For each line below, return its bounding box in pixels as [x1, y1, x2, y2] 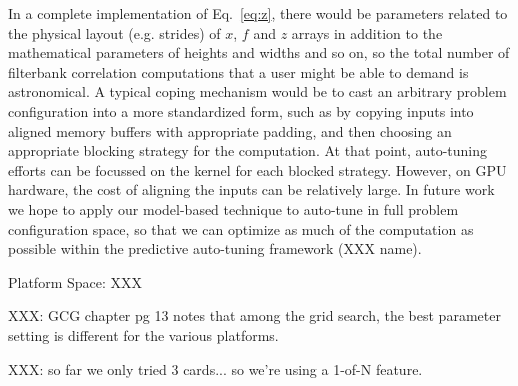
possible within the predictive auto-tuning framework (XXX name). [8, 238, 422, 259]
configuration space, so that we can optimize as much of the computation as [8, 218, 474, 239]
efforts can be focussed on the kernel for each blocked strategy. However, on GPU [8, 159, 507, 180]
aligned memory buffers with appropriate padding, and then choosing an [8, 120, 452, 141]
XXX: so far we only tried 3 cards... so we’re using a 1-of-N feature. [8, 358, 423, 379]
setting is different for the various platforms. [8, 324, 279, 345]
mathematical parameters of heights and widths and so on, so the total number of [8, 42, 510, 63]
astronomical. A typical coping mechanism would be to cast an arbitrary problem [8, 81, 507, 102]
